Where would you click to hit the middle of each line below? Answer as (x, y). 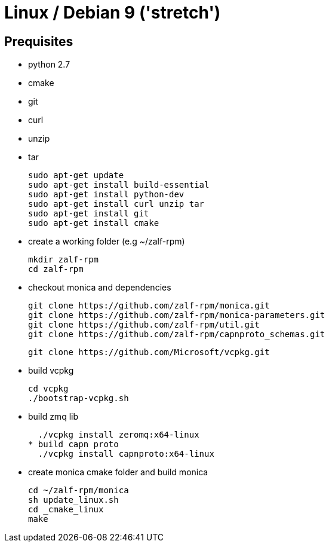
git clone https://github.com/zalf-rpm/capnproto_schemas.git (177, 334)
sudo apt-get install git (89, 214)
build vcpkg (51, 371)
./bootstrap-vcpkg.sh (79, 398)
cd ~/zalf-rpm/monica (79, 491)
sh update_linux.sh (73, 500)
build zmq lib (53, 417)
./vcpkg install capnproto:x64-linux (126, 454)
